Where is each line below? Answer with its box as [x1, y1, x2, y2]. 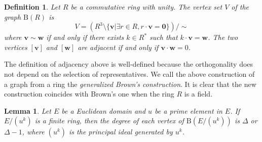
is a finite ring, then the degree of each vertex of [34, 115, 184, 126]
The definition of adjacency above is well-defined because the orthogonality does [4, 59, 253, 69]
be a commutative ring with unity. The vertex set [70, 2, 222, 12]
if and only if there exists [46, 32, 124, 42]
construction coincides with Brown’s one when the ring [4, 88, 174, 99]
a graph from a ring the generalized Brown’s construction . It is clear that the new [4, 78, 256, 89]
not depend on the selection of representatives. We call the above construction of [4, 68, 255, 79]
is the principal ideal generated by [69, 126, 173, 137]
